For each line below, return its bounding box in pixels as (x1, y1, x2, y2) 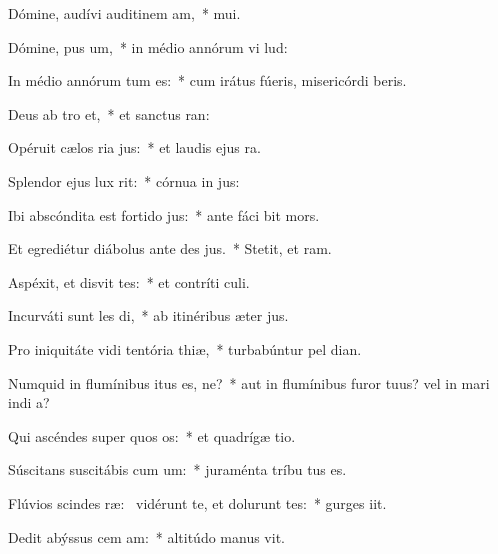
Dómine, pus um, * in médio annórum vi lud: (8, 36, 288, 57)
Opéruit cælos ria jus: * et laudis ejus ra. (8, 137, 261, 158)
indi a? (8, 392, 50, 413)
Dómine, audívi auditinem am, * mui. (8, 3, 241, 23)
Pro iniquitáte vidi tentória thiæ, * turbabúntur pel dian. (8, 338, 362, 359)
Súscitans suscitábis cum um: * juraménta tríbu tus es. (8, 459, 347, 480)
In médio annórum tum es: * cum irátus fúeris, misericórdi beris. (8, 70, 407, 91)
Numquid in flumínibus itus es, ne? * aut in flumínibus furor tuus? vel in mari (8, 372, 490, 393)
